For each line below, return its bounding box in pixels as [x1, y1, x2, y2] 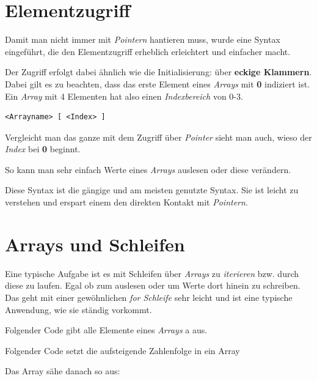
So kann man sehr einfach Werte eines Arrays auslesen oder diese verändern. [5, 163, 291, 176]
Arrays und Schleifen [5, 231, 185, 256]
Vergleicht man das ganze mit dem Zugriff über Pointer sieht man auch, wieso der [5, 130, 312, 143]
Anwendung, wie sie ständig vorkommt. [5, 303, 152, 316]
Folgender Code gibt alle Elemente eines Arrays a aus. [5, 324, 208, 336]
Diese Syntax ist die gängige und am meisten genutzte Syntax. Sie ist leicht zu [5, 183, 299, 196]
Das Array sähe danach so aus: [5, 364, 120, 377]
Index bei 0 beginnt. [5, 142, 81, 155]
